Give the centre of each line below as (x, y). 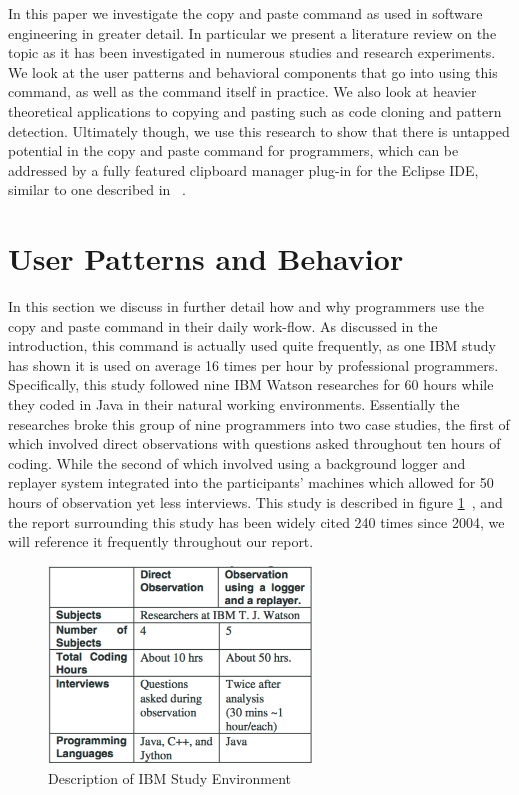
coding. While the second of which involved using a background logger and (237, 462)
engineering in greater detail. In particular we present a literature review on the (252, 32)
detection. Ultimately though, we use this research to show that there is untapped (259, 130)
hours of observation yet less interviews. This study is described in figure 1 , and (255, 502)
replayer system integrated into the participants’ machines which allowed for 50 (251, 482)
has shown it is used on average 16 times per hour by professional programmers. (253, 364)
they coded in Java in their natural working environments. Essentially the (234, 404)
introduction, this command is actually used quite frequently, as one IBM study (252, 345)
